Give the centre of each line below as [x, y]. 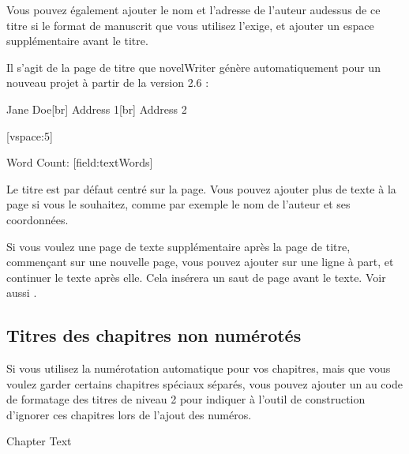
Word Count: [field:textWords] [80, 162]
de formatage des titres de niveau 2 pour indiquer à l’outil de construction [186, 399]
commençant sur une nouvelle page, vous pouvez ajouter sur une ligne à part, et [200, 262]
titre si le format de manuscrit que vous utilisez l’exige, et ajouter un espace [190, 25]
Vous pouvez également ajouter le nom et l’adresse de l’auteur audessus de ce [193, 9]
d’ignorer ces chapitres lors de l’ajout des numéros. [129, 414]
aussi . [22, 293]
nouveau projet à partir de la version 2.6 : [108, 83]
